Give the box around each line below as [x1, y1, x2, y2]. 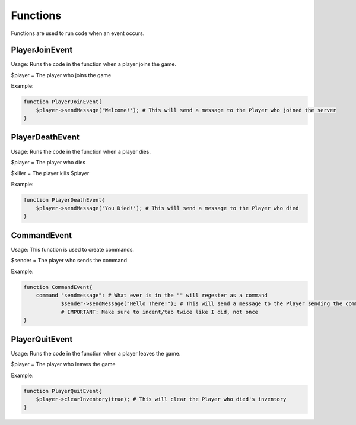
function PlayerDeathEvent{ [23, 196, 105, 203]
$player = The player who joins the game [11, 71, 112, 78]
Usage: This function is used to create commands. [11, 246, 135, 253]
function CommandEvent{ [23, 284, 93, 290]
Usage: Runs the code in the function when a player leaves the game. [11, 350, 181, 357]
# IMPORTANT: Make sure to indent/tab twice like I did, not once [61, 309, 258, 315]
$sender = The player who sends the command [11, 257, 128, 264]
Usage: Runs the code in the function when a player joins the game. [11, 61, 177, 68]
